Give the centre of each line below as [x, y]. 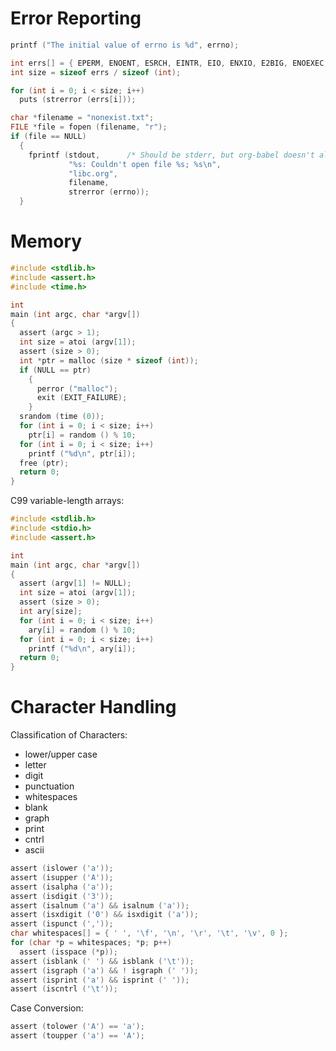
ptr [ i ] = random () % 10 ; [82, 435]
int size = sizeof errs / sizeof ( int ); [96, 72]
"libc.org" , [93, 173]
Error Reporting [76, 18]
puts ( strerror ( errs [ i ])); [78, 100]
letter [35, 765]
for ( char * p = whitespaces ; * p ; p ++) [91, 943]
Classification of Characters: [69, 735]
